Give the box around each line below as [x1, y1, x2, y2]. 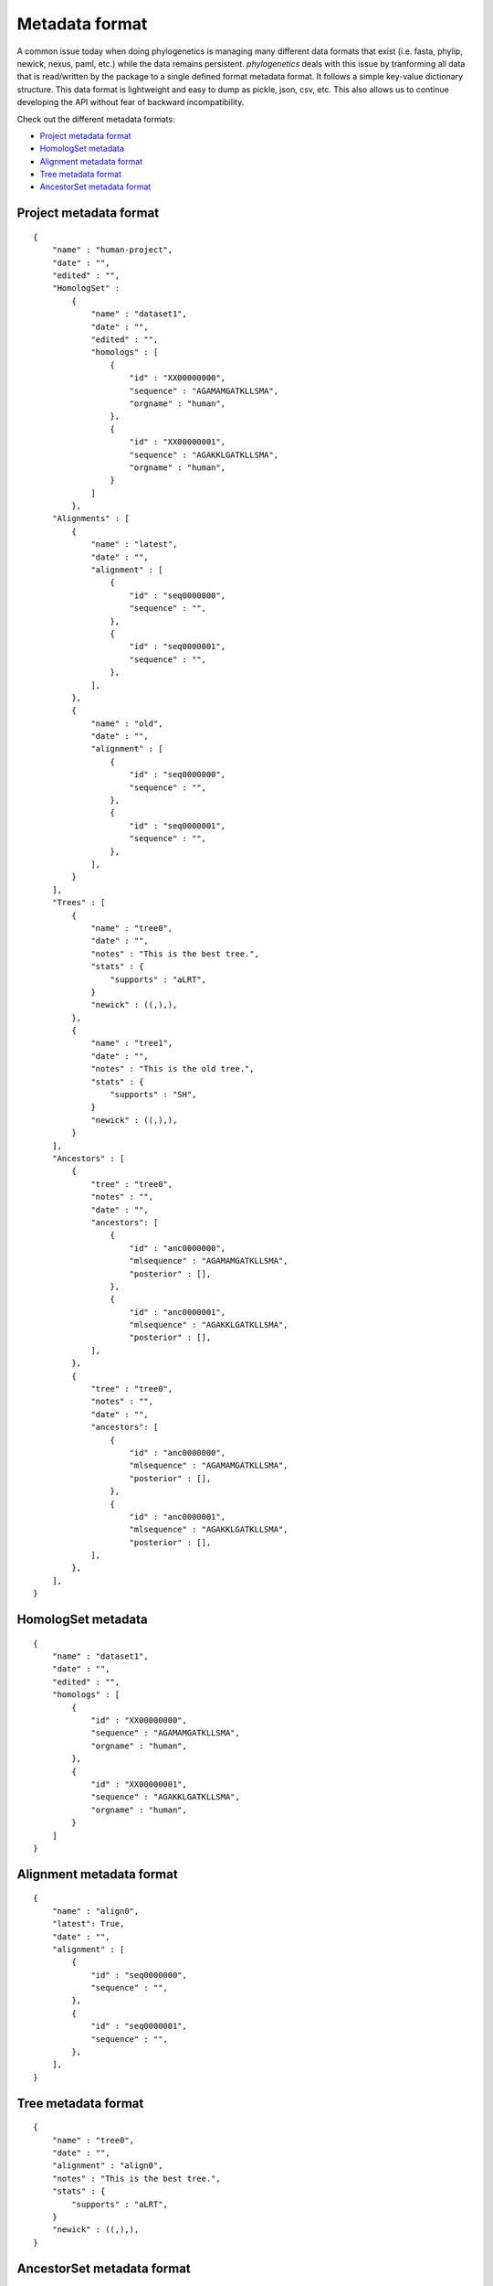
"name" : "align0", [51, 1906, 140, 1916]
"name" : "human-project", [51, 245, 173, 255]
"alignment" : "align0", [51, 2161, 163, 2171]
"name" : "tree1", [90, 1038, 173, 1049]
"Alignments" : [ [51, 513, 130, 524]
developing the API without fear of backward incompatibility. [16, 97, 245, 108]
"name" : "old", [90, 718, 163, 729]
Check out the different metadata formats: [16, 113, 175, 124]
